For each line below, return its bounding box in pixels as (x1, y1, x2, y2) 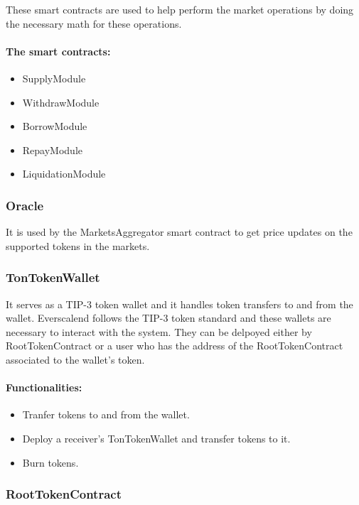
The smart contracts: (6, 43, 111, 58)
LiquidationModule (22, 166, 106, 181)
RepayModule (22, 142, 83, 157)
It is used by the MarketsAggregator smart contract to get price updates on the (6, 224, 353, 239)
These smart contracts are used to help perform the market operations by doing (6, 2, 354, 16)
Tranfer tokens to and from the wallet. (22, 407, 190, 422)
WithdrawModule (22, 94, 100, 109)
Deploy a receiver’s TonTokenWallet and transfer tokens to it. (22, 430, 291, 445)
